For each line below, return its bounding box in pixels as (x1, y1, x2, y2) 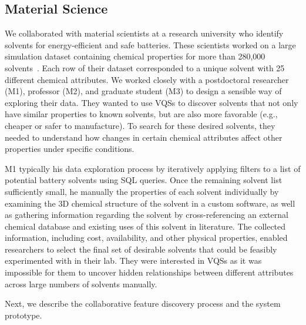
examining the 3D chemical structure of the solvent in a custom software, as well (5, 197, 295, 209)
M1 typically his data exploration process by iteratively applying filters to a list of (5, 162, 301, 174)
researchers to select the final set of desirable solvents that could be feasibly (5, 243, 277, 255)
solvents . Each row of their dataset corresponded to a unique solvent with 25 (5, 61, 285, 74)
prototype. (5, 309, 42, 321)
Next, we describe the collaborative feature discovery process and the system (5, 297, 281, 310)
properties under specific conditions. (5, 142, 134, 155)
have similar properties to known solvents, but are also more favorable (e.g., (5, 108, 278, 120)
